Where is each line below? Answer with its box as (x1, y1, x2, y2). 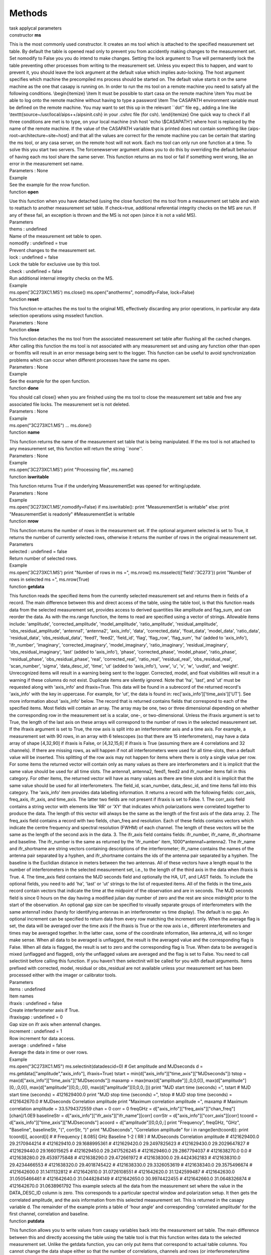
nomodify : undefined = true (9, 240, 68, 246)
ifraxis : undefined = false (9, 1000, 62, 1006)
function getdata (9, 583, 45, 589)
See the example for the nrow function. (9, 182, 90, 188)
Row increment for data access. (9, 1035, 75, 1041)
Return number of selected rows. (9, 555, 78, 562)
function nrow (9, 518, 39, 524)
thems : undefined (9, 226, 47, 232)
